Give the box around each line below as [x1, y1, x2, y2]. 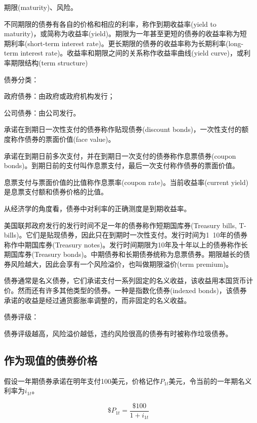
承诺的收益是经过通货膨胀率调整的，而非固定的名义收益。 [4, 295, 191, 305]
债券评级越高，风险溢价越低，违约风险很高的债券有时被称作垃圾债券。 [4, 328, 232, 338]
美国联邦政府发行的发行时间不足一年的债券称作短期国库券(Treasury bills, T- [4, 220, 247, 230]
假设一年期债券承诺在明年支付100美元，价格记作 [4, 375, 160, 386]
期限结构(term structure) [10, 57, 88, 67]
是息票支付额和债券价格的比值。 [4, 186, 108, 197]
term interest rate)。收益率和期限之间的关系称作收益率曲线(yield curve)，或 [4, 48, 244, 58]
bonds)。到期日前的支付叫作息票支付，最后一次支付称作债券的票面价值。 [4, 160, 239, 171]
